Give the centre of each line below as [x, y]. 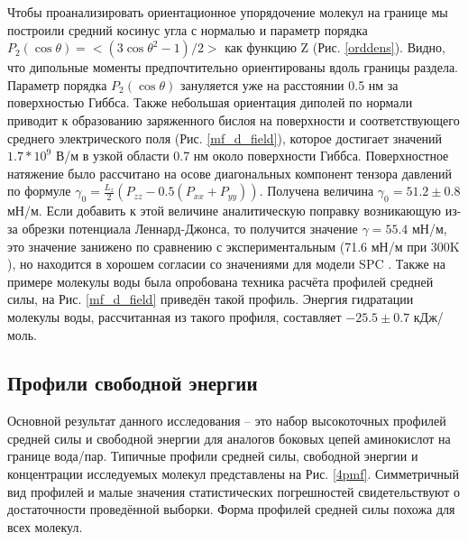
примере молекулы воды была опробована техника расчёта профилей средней [220, 281]
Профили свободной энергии [133, 383]
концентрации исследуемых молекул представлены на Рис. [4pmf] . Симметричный [233, 474]
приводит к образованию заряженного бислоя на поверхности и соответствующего [234, 119]
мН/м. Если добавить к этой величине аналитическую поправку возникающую [224, 211]
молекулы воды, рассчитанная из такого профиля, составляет [174, 316]
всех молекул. [45, 526]
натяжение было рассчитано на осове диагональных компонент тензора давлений [230, 173]
